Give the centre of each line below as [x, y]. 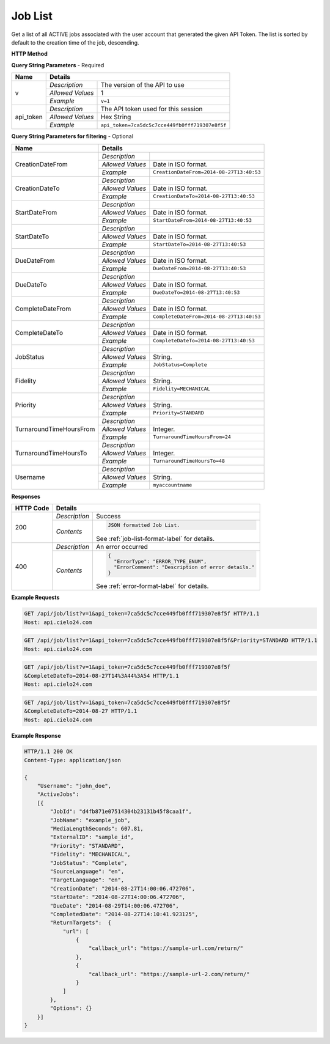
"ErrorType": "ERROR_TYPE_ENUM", [160, 561]
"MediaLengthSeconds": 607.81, [97, 829]
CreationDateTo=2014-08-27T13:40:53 [204, 196]
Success [108, 516]
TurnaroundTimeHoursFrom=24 [192, 437]
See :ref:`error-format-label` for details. [152, 586]
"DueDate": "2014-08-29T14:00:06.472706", [115, 906]
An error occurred [122, 546]
